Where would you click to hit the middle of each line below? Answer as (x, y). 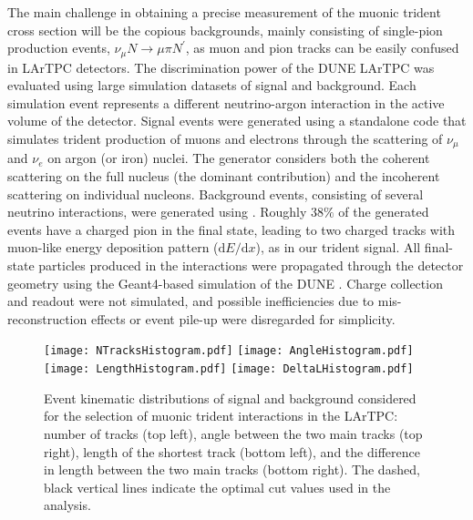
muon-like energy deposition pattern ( (113, 247)
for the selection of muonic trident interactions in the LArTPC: (221, 416)
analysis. (67, 505)
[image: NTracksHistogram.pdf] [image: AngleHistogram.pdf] (229, 351)
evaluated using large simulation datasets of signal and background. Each (212, 85)
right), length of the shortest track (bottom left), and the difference (232, 451)
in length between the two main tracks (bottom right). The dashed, (232, 469)
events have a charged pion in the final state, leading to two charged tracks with (231, 229)
